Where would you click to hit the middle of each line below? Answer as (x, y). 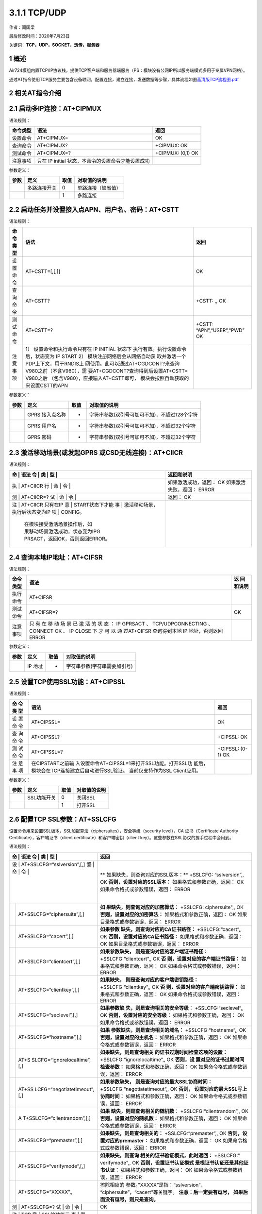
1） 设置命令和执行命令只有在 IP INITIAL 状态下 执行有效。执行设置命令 (106, 349)
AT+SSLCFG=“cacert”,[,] (46, 936)
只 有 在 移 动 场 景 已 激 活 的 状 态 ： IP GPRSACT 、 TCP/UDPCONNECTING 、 (121, 624)
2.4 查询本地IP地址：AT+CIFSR (56, 557)
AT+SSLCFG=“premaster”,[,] (50, 1140)
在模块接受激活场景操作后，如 (58, 524)
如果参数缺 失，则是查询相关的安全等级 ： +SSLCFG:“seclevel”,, (172, 1008)
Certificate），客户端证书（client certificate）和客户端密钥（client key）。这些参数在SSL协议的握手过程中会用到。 (121, 838)
